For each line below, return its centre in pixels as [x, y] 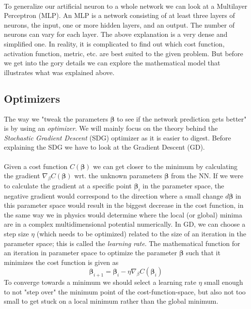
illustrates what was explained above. [59, 72]
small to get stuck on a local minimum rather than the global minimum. [111, 301]
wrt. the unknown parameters [118, 176]
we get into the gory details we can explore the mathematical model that [112, 63]
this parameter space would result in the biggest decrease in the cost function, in [124, 205]
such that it [203, 253]
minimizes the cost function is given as [61, 262]
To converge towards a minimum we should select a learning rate [100, 282]
